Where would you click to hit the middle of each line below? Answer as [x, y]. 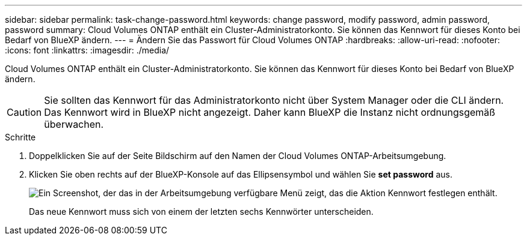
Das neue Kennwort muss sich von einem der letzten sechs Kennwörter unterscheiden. [201, 211]
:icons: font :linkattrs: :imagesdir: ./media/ [87, 50]
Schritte [20, 137]
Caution [24, 112]
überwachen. [74, 124]
